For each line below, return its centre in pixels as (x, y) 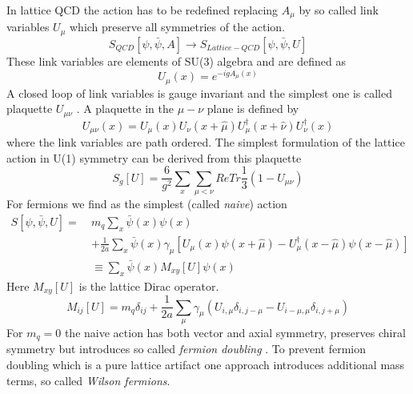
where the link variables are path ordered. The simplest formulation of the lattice (206, 142)
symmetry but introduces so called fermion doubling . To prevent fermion (186, 349)
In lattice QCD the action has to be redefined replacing (142, 10)
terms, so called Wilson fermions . (88, 380)
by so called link (339, 10)
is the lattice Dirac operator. (149, 285)
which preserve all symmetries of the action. (177, 27)
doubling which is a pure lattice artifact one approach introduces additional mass (206, 365)
